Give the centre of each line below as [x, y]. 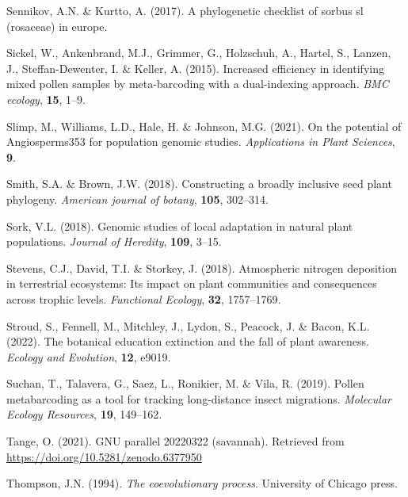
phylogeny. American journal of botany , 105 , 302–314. [137, 199]
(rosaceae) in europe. [57, 26]
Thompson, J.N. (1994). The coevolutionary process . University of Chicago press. [202, 483]
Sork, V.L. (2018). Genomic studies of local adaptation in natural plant [180, 226]
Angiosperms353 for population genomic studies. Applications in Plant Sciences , [201, 141]
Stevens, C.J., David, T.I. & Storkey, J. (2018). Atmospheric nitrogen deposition [202, 268]
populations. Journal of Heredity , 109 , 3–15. [114, 241]
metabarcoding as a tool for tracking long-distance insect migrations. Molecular [199, 398]
